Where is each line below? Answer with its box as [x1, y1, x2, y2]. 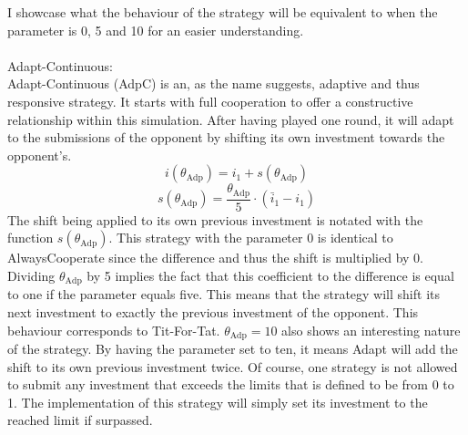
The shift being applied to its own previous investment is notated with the [7, 210, 423, 229]
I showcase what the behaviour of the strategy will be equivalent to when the [7, 3, 438, 21]
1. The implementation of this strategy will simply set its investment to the [7, 392, 428, 411]
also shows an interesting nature [281, 320, 461, 339]
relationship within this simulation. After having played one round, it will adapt [7, 109, 454, 129]
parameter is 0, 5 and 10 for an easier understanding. [7, 20, 304, 39]
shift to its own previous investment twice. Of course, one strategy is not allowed [7, 357, 458, 376]
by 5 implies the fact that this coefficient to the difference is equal [86, 266, 454, 285]
